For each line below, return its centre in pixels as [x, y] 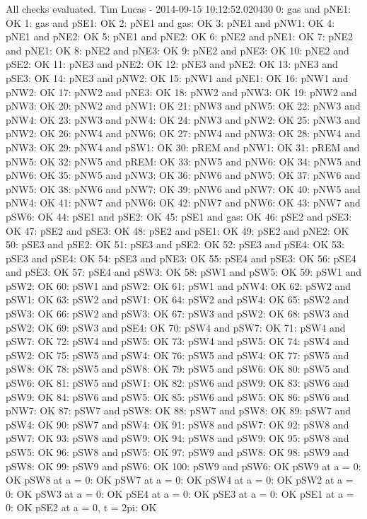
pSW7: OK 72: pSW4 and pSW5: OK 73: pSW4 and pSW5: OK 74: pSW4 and [177, 341]
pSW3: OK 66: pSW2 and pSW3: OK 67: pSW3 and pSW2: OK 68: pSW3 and [177, 314]
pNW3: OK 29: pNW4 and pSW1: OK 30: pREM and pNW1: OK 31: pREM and [183, 147]
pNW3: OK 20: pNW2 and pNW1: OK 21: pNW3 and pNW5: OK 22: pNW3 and [183, 106]
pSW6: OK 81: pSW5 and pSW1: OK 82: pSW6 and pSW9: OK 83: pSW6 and [177, 383]
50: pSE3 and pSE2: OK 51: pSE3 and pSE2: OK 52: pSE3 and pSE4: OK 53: [175, 244]
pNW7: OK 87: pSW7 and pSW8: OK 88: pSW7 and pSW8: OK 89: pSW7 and [179, 410]
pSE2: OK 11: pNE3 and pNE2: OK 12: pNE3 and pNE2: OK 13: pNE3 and [172, 64]
